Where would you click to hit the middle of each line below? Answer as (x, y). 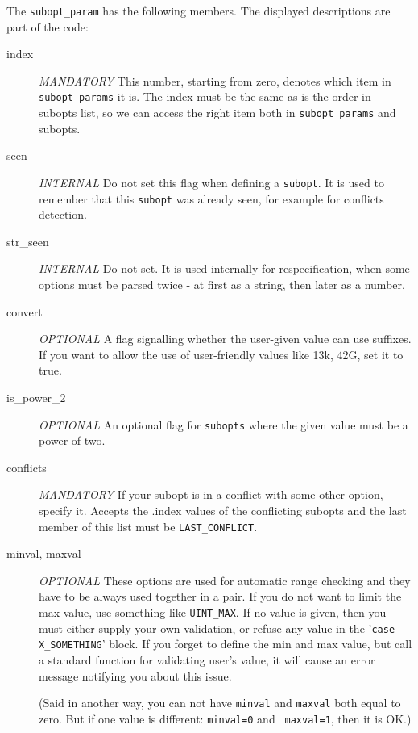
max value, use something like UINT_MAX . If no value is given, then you (213, 612)
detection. (63, 214)
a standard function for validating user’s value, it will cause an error (207, 660)
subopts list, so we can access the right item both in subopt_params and (217, 113)
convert (25, 311)
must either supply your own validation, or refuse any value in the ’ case (217, 628)
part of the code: (48, 26)
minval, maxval (44, 553)
